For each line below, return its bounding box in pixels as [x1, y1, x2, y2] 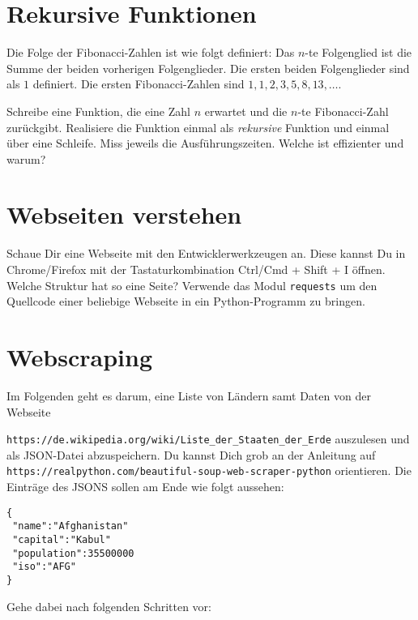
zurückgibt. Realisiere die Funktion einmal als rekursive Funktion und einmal [6, 118, 390, 135]
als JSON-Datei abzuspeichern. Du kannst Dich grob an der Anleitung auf [6, 446, 376, 463]
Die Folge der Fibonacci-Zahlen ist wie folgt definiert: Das [6, 44, 295, 61]
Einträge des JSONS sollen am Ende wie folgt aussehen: [6, 478, 284, 495]
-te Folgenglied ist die [305, 44, 412, 61]
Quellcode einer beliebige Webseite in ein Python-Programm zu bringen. [6, 293, 365, 310]
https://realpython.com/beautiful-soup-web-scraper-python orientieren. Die [6, 462, 412, 479]
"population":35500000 [12, 547, 134, 559]
